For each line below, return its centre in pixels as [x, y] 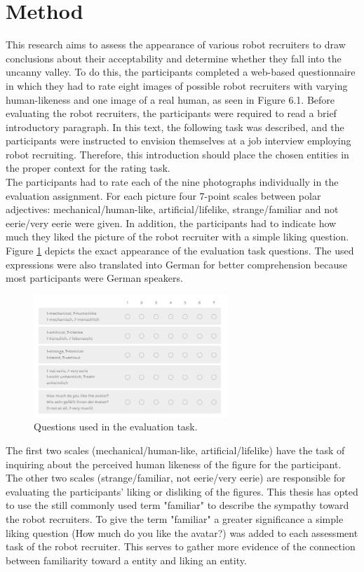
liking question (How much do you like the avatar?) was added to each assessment [182, 532]
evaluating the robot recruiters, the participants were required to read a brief [171, 113]
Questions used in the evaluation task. [116, 427]
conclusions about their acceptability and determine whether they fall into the [174, 58]
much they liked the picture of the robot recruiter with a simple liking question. [177, 237]
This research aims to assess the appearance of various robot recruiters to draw [176, 45]
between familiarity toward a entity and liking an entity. [126, 560]
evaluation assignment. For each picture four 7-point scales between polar [163, 195]
